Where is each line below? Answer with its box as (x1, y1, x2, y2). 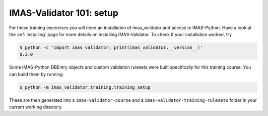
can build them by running (9, 71, 63, 77)
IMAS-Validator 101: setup (9, 7, 119, 18)
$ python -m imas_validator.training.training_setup (19, 84, 151, 90)
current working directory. (9, 104, 63, 110)
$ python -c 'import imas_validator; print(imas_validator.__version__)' (19, 44, 203, 50)
